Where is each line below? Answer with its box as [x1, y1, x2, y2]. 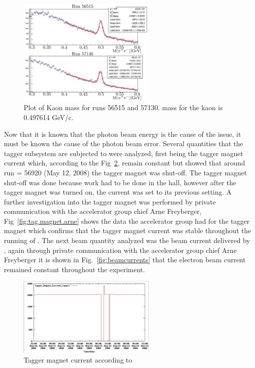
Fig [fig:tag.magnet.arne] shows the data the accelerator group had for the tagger [4, 215, 250, 226]
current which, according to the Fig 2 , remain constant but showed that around [4, 158, 245, 168]
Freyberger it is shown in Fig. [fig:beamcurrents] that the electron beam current [4, 254, 246, 265]
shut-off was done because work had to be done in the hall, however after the [4, 177, 236, 187]
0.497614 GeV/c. [24, 112, 74, 122]
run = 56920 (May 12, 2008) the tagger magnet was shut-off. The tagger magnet [4, 167, 247, 177]
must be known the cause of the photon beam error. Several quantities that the [4, 138, 243, 149]
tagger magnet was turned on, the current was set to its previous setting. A [4, 187, 232, 197]
